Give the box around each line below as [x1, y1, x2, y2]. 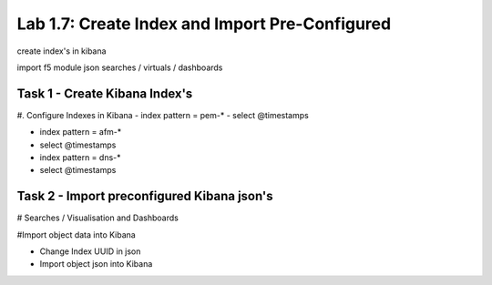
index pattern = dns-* [39, 152, 122, 163]
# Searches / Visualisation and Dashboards [16, 212, 179, 223]
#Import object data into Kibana [16, 229, 136, 240]
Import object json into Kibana [39, 259, 153, 270]
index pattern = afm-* [39, 127, 122, 137]
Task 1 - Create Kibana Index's [16, 86, 193, 101]
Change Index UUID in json [39, 246, 141, 257]
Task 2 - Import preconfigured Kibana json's [16, 188, 273, 204]
